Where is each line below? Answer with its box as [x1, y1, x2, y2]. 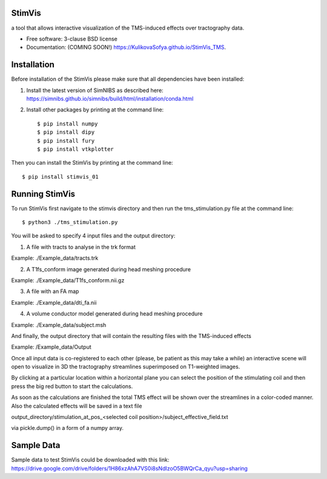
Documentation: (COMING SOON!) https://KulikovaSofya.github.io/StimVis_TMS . [26, 44, 226, 51]
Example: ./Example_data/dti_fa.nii [11, 299, 97, 306]
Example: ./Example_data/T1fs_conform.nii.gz [11, 276, 125, 284]
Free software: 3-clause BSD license [26, 35, 117, 42]
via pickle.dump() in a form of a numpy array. [11, 424, 124, 432]
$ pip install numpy [37, 120, 98, 127]
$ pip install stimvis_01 [22, 173, 99, 180]
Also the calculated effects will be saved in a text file [11, 402, 142, 409]
